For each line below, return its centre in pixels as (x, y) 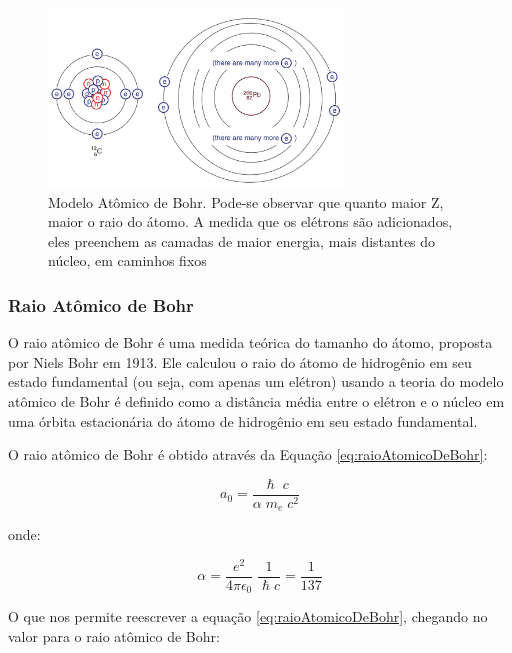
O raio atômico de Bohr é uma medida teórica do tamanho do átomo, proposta (250, 342)
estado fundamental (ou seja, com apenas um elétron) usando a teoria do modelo (256, 381)
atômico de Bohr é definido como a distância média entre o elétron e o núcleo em (256, 400)
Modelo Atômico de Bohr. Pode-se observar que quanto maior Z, (246, 201)
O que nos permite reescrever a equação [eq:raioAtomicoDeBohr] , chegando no (248, 616)
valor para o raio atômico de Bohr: (114, 636)
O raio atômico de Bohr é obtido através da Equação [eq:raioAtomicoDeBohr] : (248, 454)
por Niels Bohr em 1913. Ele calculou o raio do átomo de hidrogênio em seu (240, 361)
